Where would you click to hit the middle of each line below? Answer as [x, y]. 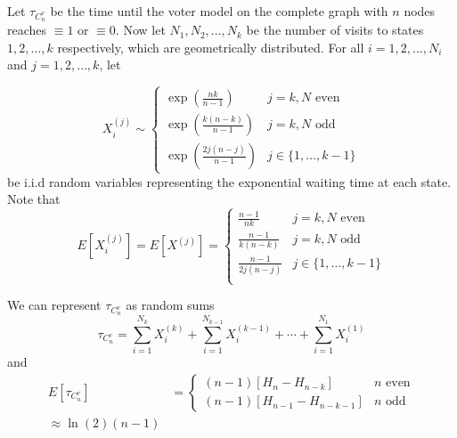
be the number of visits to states [335, 30]
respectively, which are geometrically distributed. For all [211, 47]
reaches [27, 30]
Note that [34, 199]
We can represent [54, 305]
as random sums [170, 305]
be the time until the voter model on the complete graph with [219, 11]
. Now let [140, 30]
